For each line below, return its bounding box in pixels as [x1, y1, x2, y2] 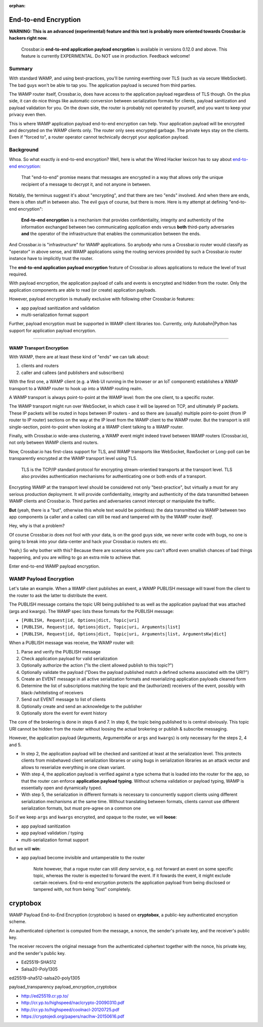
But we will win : [9, 846, 41, 852]
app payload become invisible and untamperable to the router [21, 855, 145, 861]
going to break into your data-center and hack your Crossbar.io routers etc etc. [9, 539, 168, 545]
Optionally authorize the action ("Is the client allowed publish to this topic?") [21, 662, 174, 668]
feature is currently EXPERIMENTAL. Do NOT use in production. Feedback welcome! [21, 53, 190, 59]
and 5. [9, 742, 22, 748]
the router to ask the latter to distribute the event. [9, 592, 108, 598]
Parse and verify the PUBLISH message [21, 649, 101, 654]
